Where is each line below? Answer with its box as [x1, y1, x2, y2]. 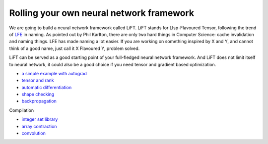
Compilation [9, 107, 34, 113]
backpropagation [21, 98, 57, 104]
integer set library [21, 116, 58, 122]
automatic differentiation [21, 84, 72, 90]
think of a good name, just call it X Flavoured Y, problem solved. [9, 45, 140, 51]
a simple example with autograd [21, 70, 87, 76]
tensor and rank [21, 77, 54, 84]
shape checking [21, 92, 55, 97]
